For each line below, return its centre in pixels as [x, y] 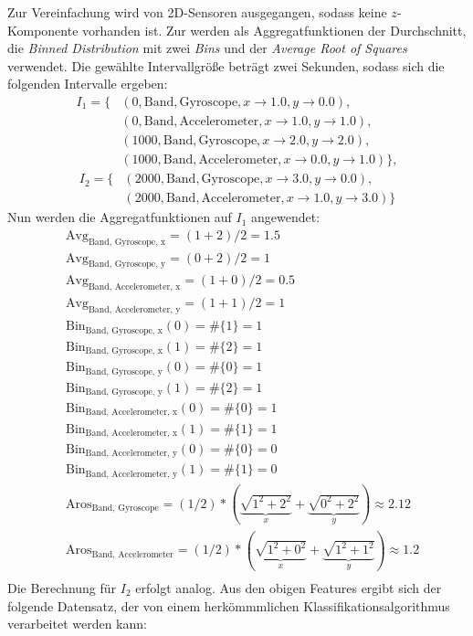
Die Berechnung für [62, 587]
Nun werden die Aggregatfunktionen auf [120, 217]
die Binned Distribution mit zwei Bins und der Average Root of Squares [207, 48]
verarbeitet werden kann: [77, 624]
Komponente [43, 30]
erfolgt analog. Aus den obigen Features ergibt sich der [289, 587]
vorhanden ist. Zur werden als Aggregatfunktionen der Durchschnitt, [274, 30]
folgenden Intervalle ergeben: [88, 84]
